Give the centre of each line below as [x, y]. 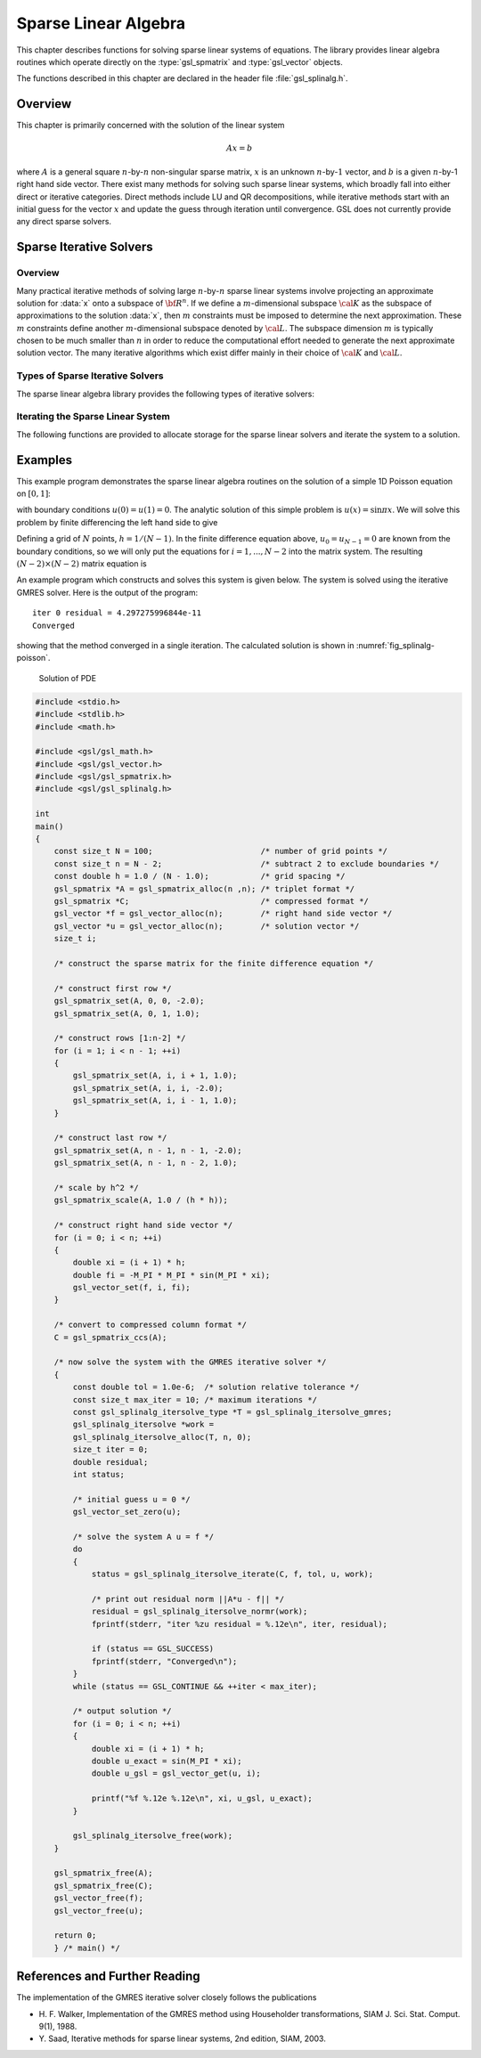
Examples [45, 460]
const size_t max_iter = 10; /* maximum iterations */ [195, 1399]
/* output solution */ [122, 1711]
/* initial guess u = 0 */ [131, 1499]
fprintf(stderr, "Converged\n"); [164, 1661]
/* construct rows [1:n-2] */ [120, 1038]
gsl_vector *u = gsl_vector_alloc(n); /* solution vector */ [207, 926]
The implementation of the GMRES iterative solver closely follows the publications [167, 1997]
